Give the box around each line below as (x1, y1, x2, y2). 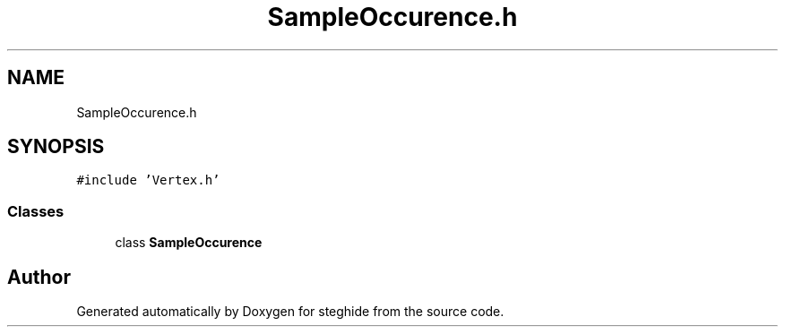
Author (7, 265, 71, 288)
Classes (7, 201, 65, 220)
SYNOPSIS (7, 135, 105, 158)
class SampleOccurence (115, 235, 263, 251)
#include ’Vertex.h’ (76, 173, 220, 188)
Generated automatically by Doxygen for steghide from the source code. (76, 304, 505, 320)
